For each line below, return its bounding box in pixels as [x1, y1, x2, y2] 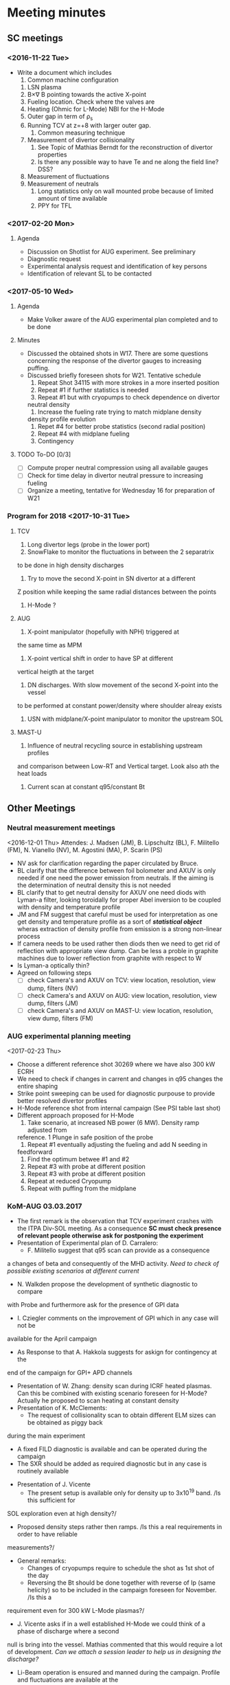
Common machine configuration [27, 76, 119, 84]
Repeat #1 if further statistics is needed [37, 386, 149, 394]
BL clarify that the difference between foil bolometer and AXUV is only [16, 867, 216, 875]
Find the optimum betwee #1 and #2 [27, 1154, 130, 1163]
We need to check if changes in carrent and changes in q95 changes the [16, 1074, 223, 1083]
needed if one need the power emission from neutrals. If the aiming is [16, 874, 214, 882]
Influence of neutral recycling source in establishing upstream [27, 741, 203, 750]
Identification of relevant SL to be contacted [27, 269, 152, 278]
